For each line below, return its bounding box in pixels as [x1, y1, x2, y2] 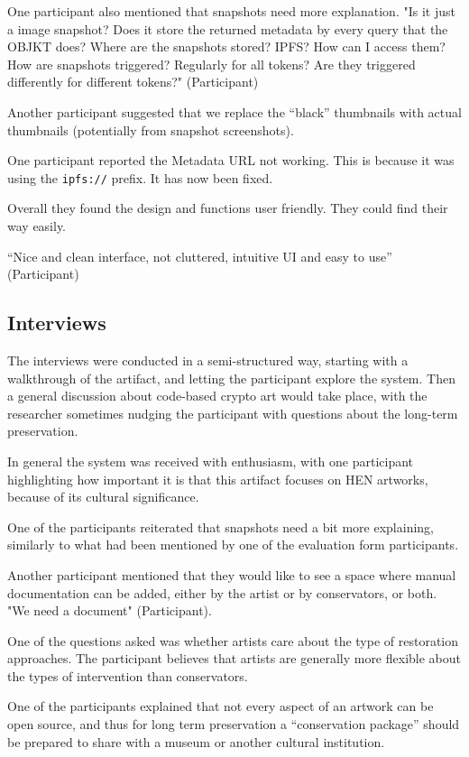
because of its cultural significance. [7, 487, 199, 506]
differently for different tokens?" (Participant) [7, 72, 259, 91]
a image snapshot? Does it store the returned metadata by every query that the [7, 19, 448, 38]
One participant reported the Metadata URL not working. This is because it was [7, 151, 455, 170]
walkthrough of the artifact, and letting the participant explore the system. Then [7, 368, 455, 387]
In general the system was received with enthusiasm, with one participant [7, 451, 414, 470]
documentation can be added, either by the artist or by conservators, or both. [7, 583, 437, 602]
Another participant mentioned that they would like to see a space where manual [7, 565, 456, 584]
